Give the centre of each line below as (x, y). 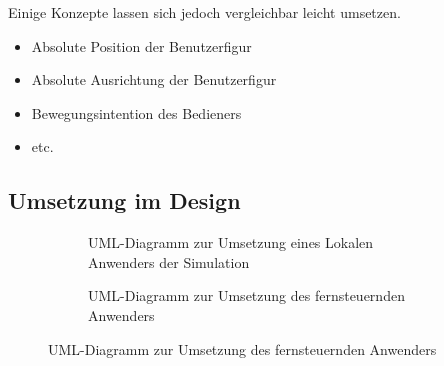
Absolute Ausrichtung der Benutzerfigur (154, 79)
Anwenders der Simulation (169, 261)
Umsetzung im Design (124, 200)
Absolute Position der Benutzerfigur (141, 45)
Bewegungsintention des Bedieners (136, 112)
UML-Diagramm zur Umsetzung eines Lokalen (231, 242)
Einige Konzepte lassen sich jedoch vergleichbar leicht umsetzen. (204, 12)
